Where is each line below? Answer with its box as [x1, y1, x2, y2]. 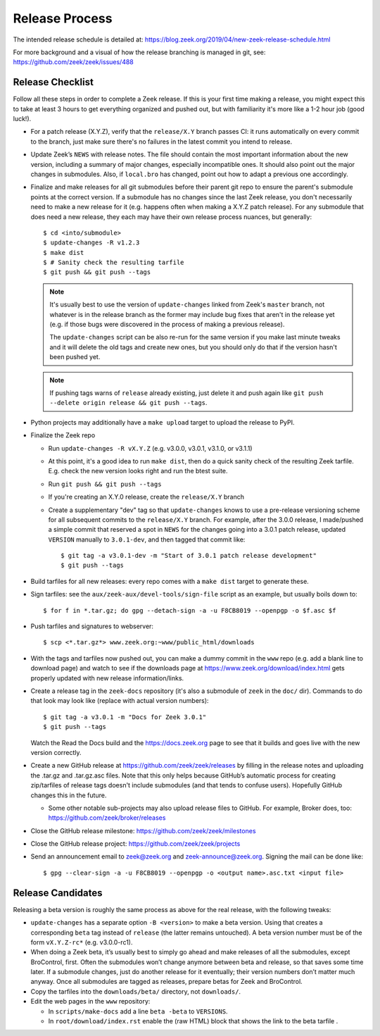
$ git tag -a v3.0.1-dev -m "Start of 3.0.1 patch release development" [61, 551, 317, 560]
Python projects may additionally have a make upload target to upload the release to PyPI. [30, 418, 295, 426]
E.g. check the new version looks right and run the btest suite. [48, 467, 228, 475]
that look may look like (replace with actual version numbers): [30, 697, 209, 705]
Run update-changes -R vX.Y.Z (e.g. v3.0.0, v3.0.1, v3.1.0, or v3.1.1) [48, 444, 253, 452]
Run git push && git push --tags [48, 480, 162, 488]
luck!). [13, 115, 32, 123]
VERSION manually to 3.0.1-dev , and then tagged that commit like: [48, 535, 246, 544]
